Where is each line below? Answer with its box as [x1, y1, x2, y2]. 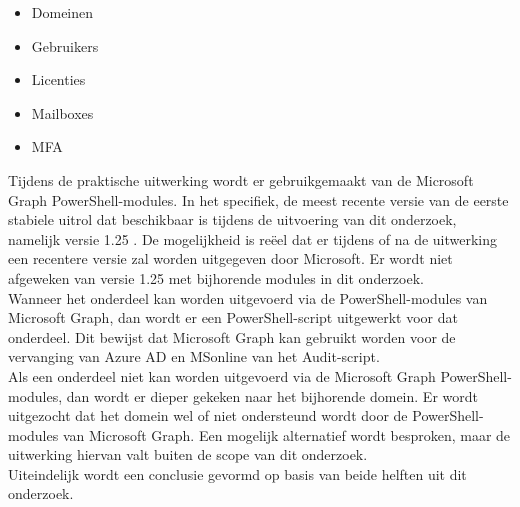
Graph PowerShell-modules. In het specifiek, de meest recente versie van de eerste [8, 189, 509, 210]
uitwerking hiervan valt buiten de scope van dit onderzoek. [8, 444, 368, 465]
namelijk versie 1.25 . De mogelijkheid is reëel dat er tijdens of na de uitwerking [8, 228, 498, 249]
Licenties [31, 69, 86, 90]
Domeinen [31, 2, 94, 22]
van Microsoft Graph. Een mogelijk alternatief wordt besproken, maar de [62, 424, 511, 445]
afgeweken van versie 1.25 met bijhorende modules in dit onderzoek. [8, 267, 424, 288]
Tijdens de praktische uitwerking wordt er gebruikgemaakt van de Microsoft [8, 169, 474, 190]
